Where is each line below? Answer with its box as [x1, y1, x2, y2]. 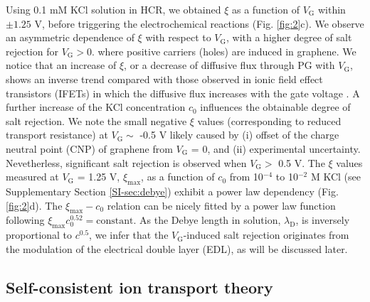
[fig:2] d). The [6, 198, 63, 212]
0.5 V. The [278, 155, 325, 170]
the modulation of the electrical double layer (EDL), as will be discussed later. [6, 241, 348, 256]
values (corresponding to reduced [197, 113, 342, 128]
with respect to [145, 30, 211, 45]
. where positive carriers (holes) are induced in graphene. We [91, 43, 356, 58]
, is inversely [295, 212, 350, 227]
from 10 [229, 169, 263, 184]
